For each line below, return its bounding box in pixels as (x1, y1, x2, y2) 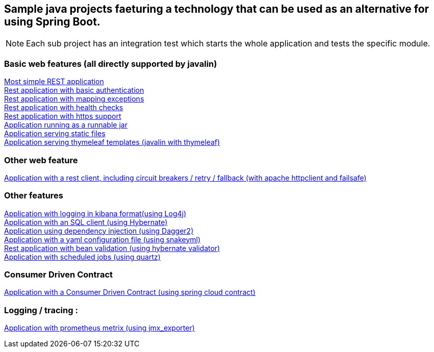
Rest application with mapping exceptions (4, 94, 144, 104)
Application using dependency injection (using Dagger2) (4, 226, 194, 235)
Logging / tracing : (4, 305, 78, 315)
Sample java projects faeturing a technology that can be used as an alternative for (4, 3, 429, 15)
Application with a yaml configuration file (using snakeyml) (4, 235, 201, 244)
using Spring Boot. (4, 15, 100, 28)
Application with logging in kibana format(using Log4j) (4, 209, 187, 218)
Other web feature (4, 155, 78, 165)
